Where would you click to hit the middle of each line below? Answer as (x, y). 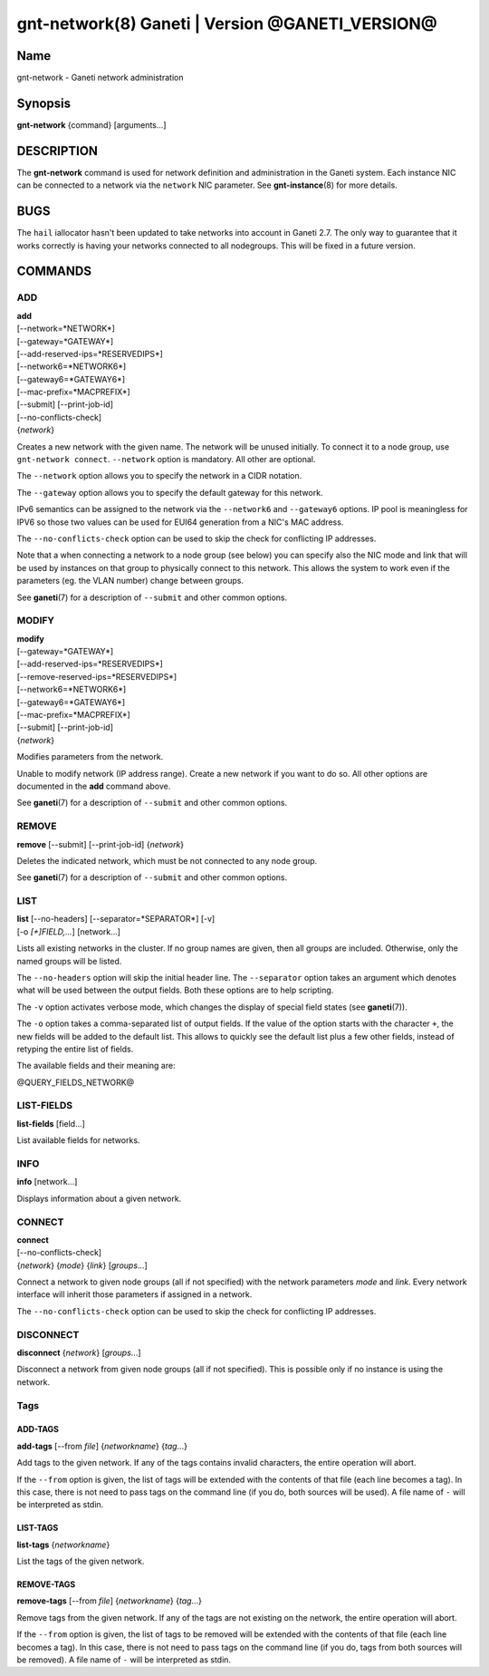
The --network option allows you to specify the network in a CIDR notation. (159, 476)
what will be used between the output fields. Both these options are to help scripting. (175, 990)
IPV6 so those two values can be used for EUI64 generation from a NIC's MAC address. (180, 522)
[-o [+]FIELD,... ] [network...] (69, 931)
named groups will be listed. (69, 961)
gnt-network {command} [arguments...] (91, 125)
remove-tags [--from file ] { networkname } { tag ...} (110, 1601)
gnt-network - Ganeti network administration (100, 78)
